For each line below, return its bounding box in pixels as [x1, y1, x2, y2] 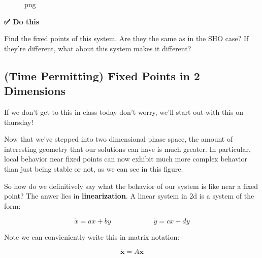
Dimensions [4, 83, 66, 99]
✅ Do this [4, 16, 39, 26]
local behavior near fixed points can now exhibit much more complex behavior [4, 153, 247, 164]
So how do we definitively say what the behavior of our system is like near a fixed [4, 180, 258, 191]
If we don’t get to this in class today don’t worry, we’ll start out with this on [4, 106, 244, 117]
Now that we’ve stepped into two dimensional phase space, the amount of [4, 134, 233, 144]
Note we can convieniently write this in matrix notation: [4, 231, 180, 242]
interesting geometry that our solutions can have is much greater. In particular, [4, 143, 251, 154]
